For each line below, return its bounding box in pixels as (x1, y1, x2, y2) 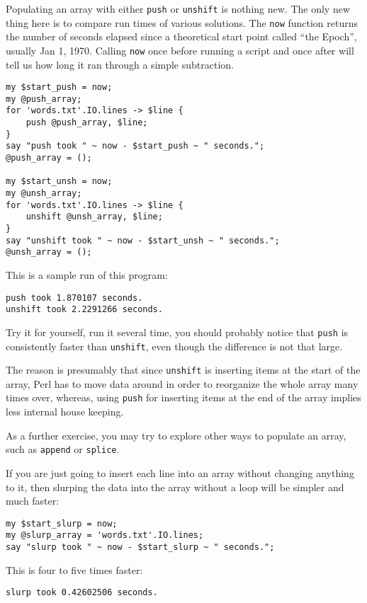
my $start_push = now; (6, 82, 113, 93)
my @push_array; (6, 93, 82, 104)
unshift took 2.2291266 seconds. (6, 304, 163, 315)
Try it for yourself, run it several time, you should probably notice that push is (6, 324, 349, 339)
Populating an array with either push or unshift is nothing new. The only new (6, 1, 351, 16)
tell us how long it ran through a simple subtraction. (6, 57, 234, 71)
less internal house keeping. (6, 404, 124, 419)
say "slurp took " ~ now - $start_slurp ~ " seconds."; (6, 542, 275, 553)
